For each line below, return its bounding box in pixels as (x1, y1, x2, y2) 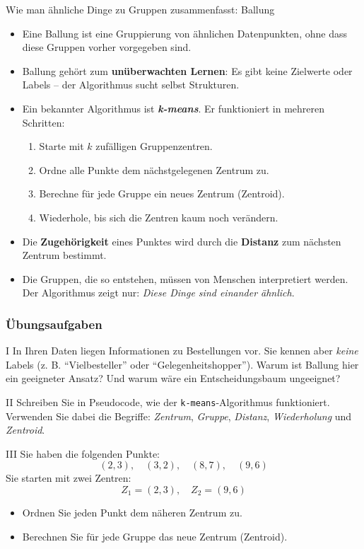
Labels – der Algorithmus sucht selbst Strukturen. (22, 77, 240, 92)
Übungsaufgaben (6, 315, 102, 333)
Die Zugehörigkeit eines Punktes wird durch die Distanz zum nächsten (22, 233, 341, 248)
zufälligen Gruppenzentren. (95, 139, 213, 154)
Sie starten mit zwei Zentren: (6, 470, 131, 485)
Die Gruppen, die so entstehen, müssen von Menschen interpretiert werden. (22, 271, 348, 286)
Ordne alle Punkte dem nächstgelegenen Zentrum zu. (39, 162, 269, 177)
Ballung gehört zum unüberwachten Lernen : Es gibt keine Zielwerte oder (22, 63, 353, 78)
